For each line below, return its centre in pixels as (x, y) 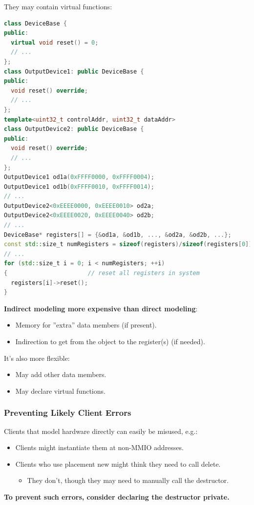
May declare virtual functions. (60, 391)
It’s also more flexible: (37, 358)
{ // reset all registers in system (102, 273)
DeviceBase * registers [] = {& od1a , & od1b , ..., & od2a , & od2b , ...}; (118, 235)
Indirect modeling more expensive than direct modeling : (101, 308)
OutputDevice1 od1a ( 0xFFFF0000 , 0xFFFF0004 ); (79, 177)
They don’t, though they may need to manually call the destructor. (128, 480)
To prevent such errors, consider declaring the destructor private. (117, 496)
